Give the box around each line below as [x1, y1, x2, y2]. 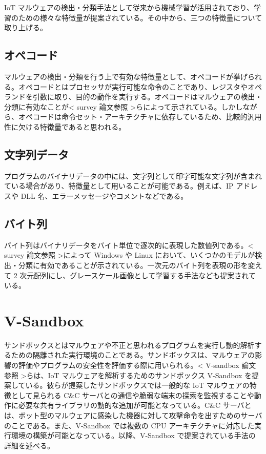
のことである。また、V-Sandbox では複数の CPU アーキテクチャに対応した [4, 420, 255, 430]
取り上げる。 [4, 22, 47, 33]
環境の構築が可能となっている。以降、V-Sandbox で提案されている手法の [11, 430, 256, 441]
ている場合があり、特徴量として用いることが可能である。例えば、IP [4, 180, 234, 191]
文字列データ [4, 146, 69, 162]
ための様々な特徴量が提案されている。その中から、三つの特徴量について [18, 12, 262, 23]
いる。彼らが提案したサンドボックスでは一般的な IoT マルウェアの [25, 380, 250, 390]
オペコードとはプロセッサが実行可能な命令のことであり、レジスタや [18, 81, 248, 92]
